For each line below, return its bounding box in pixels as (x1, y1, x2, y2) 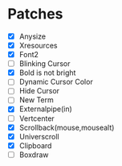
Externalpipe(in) (18, 104, 73, 114)
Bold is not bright (18, 68, 76, 77)
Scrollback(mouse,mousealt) (18, 122, 115, 132)
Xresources (18, 41, 58, 50)
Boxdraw (18, 150, 49, 160)
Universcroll (18, 131, 59, 141)
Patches (7, 5, 63, 23)
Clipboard (18, 140, 52, 150)
